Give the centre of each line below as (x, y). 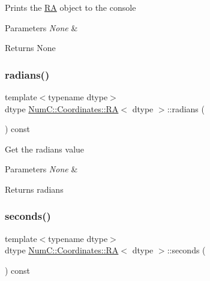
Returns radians (34, 189)
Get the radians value (45, 149)
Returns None (30, 48)
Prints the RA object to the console (70, 7)
